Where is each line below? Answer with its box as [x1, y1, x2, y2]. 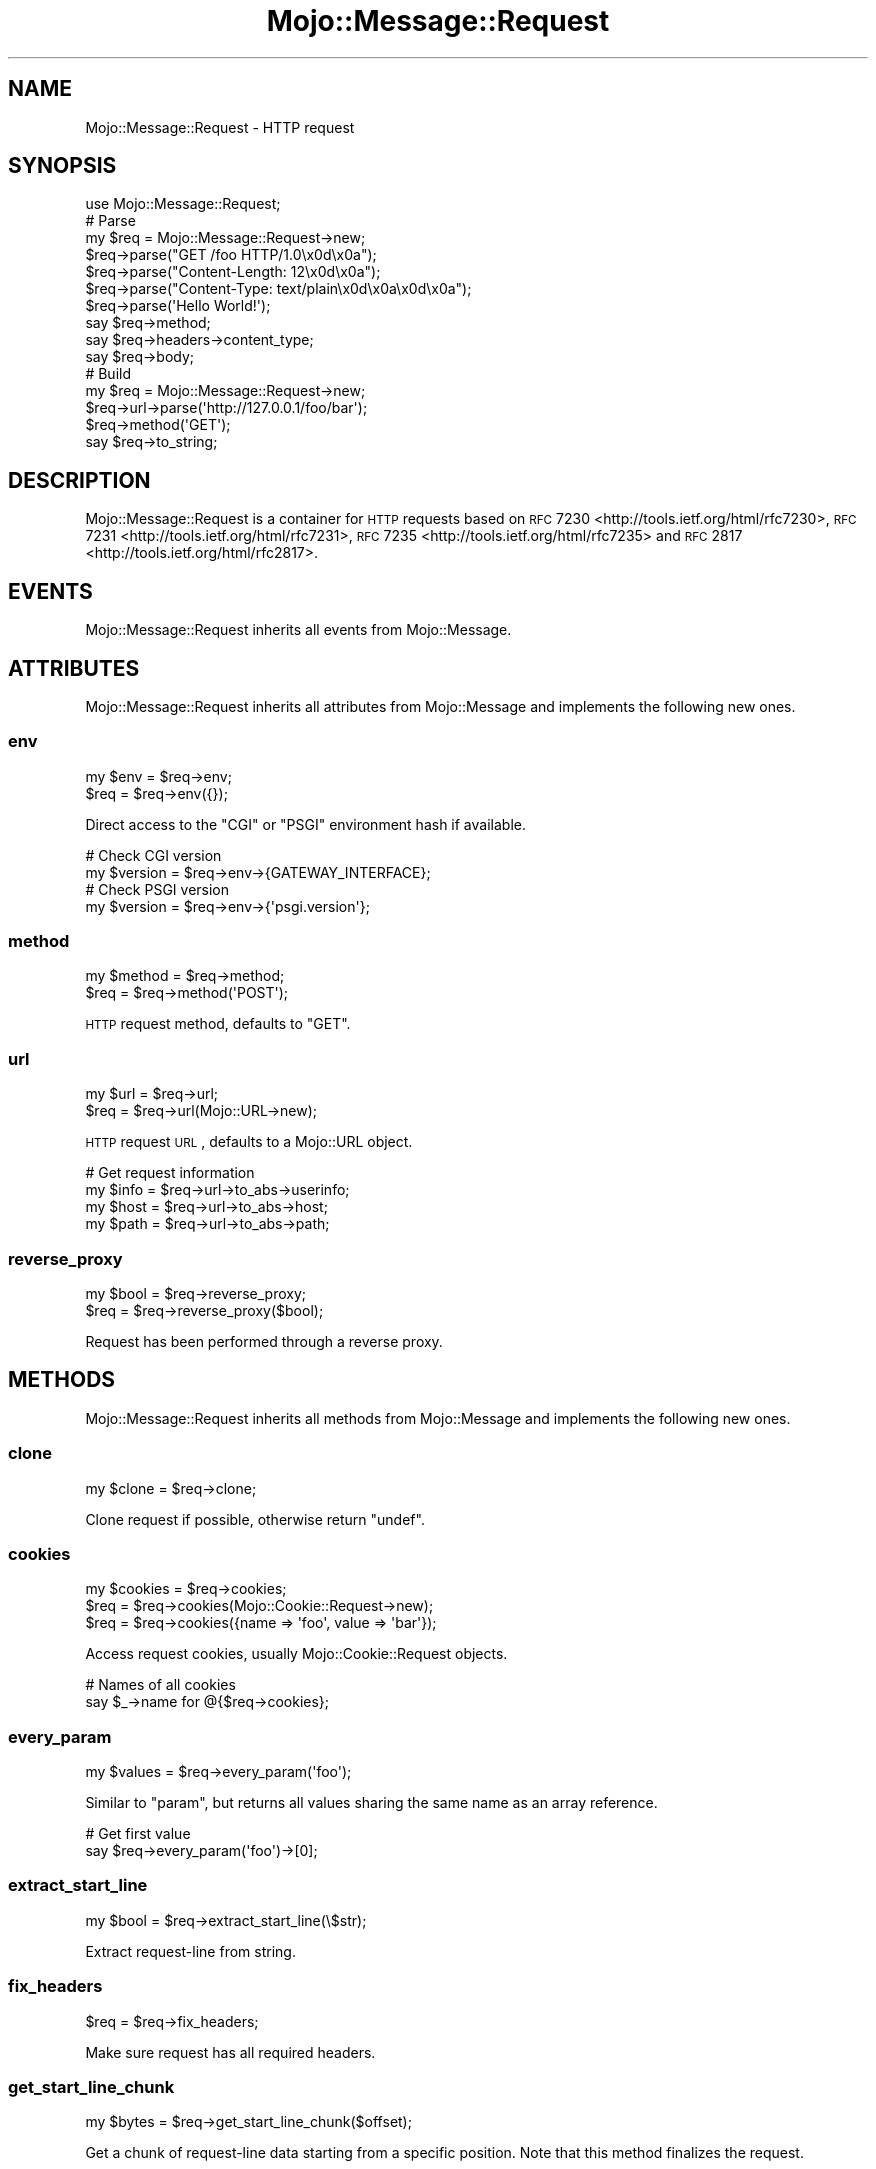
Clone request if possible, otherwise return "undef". [85, 1510, 425, 1528]
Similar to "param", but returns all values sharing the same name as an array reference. [85, 1794, 658, 1812]
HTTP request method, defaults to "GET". [85, 1015, 351, 1033]
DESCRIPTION [8, 467, 151, 493]
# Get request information [85, 1164, 255, 1182]
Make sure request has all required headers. [85, 2043, 376, 2061]
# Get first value [85, 1825, 191, 1843]
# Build [85, 365, 131, 383]
